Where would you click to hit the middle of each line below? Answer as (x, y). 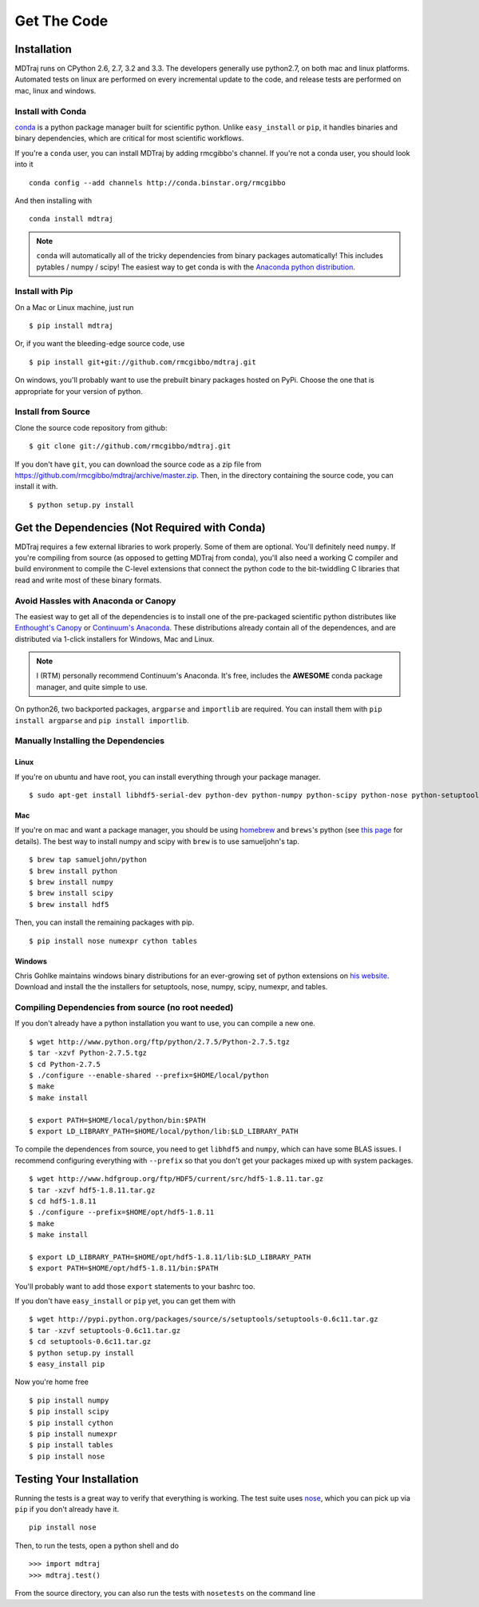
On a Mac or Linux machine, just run (74, 307)
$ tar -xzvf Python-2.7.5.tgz (88, 1053)
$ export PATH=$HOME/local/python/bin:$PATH (118, 1120)
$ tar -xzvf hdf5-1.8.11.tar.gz (92, 1190)
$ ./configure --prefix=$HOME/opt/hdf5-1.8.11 (122, 1212)
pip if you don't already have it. (67, 1509)
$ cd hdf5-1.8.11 (63, 1201)
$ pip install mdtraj (71, 326)
